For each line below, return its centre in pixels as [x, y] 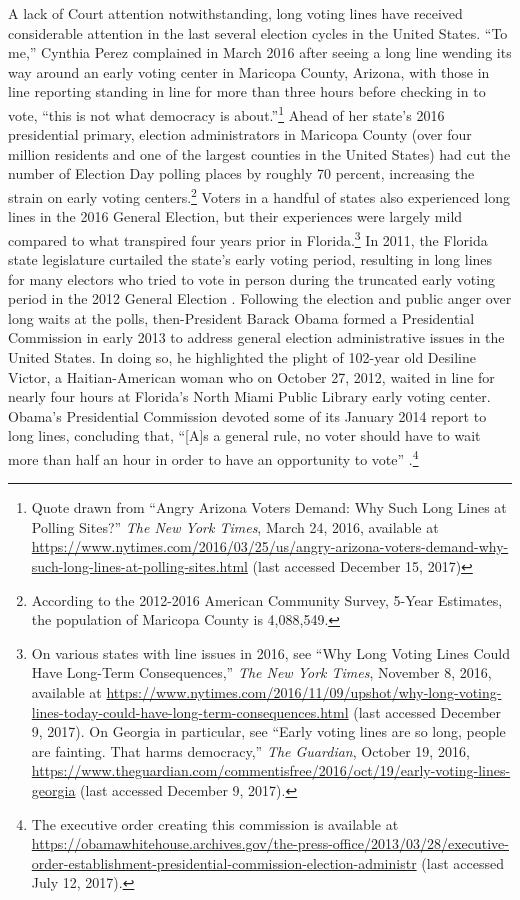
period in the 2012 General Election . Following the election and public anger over [260, 298]
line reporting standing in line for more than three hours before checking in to [247, 91]
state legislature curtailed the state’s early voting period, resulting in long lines [250, 259]
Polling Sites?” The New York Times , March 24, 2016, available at [235, 526]
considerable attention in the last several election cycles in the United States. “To [258, 32]
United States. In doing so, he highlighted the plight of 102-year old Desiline [242, 357]
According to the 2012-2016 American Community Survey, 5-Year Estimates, [267, 599]
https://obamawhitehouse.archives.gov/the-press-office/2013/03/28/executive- [270, 843]
